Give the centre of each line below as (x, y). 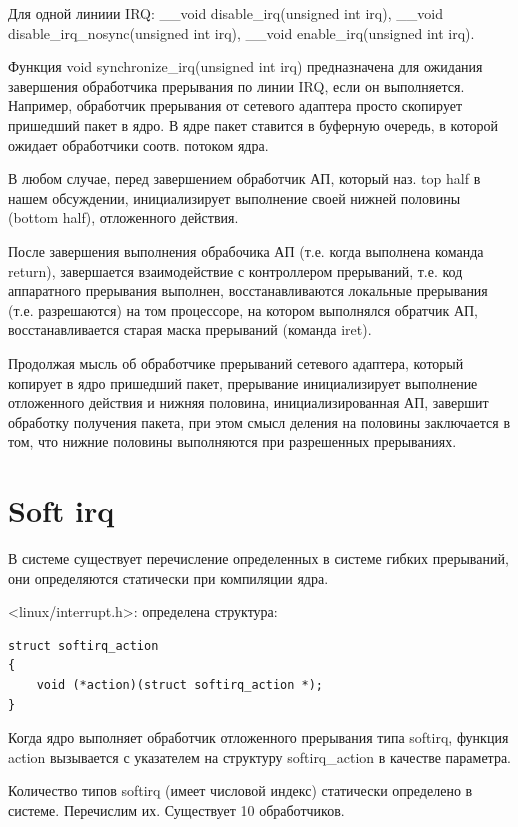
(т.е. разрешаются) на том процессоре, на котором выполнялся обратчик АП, (243, 309)
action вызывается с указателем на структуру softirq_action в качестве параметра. (260, 756)
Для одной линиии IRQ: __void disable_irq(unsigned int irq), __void (225, 13)
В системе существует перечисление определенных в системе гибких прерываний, (258, 558)
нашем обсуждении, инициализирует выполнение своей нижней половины (234, 197)
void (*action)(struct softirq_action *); (179, 684)
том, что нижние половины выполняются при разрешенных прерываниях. (232, 441)
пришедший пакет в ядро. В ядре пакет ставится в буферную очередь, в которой (253, 124)
